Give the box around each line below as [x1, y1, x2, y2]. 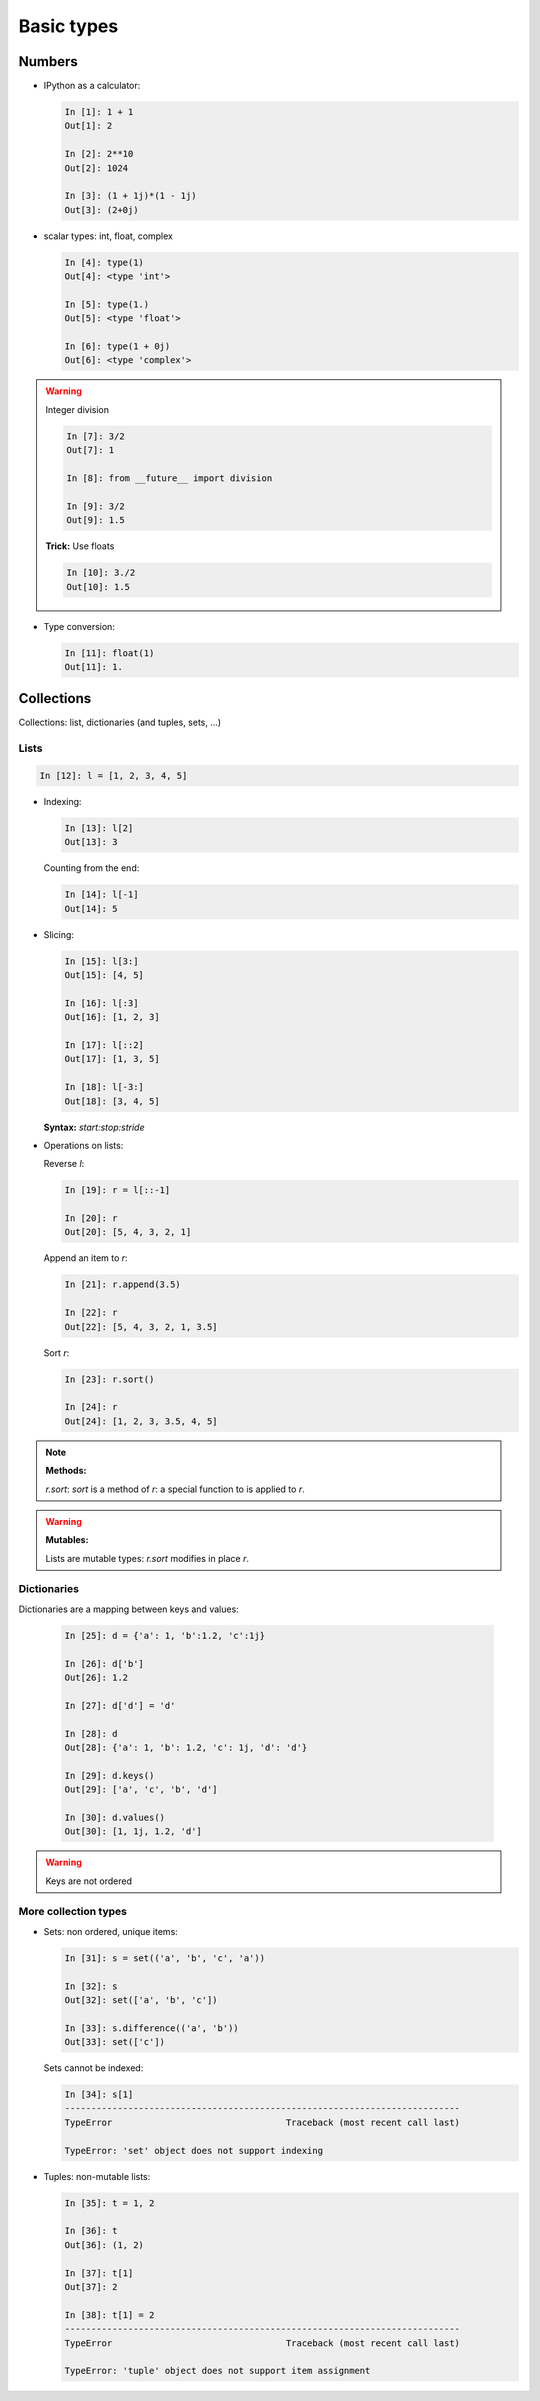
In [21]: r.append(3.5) [64, 1279, 182, 1290]
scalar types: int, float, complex [43, 230, 174, 242]
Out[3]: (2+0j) [64, 204, 139, 215]
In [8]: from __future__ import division [66, 473, 273, 484]
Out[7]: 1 [66, 445, 115, 456]
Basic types [18, 15, 119, 37]
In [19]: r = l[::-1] [64, 1185, 171, 1196]
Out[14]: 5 [64, 903, 118, 914]
